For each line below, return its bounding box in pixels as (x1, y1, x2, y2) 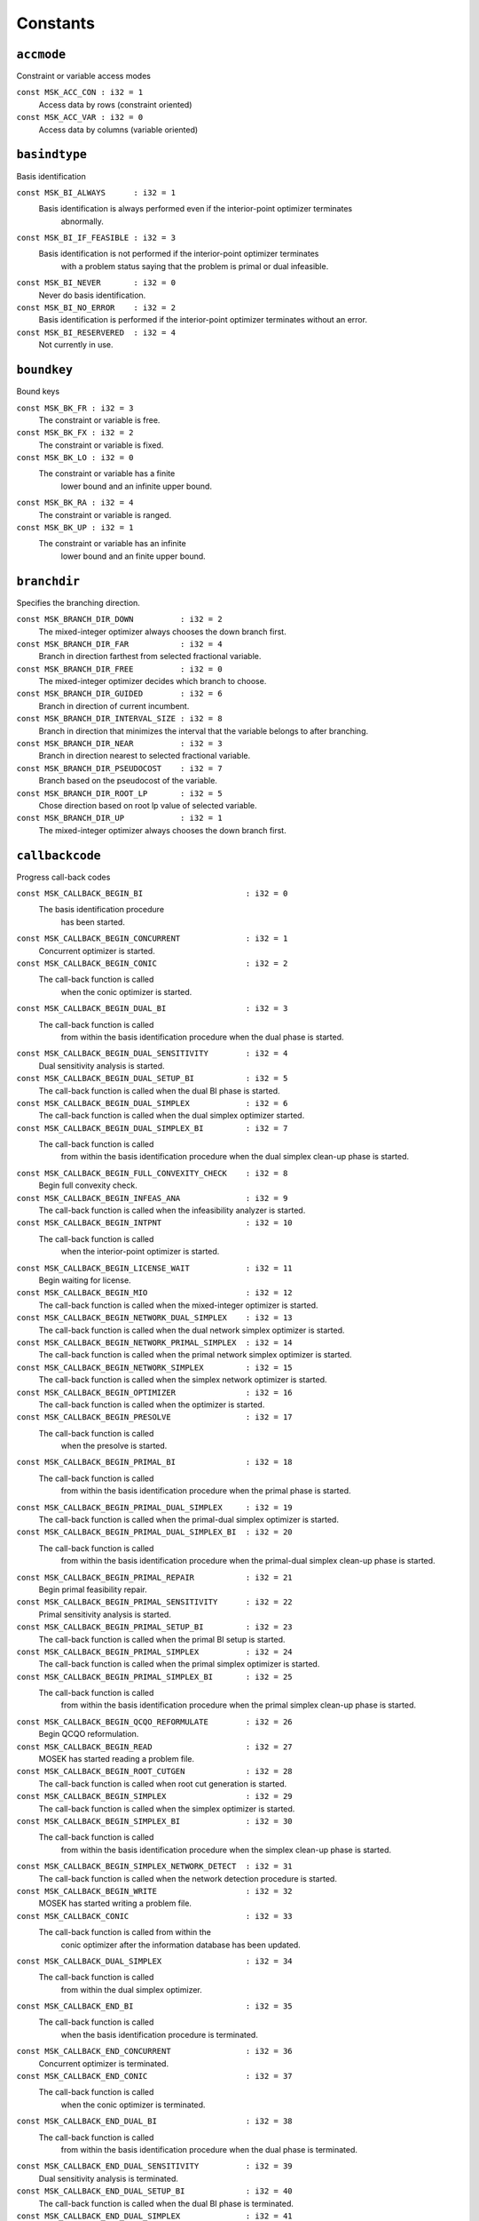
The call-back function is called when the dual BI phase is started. (38, 1085, 280, 1096)
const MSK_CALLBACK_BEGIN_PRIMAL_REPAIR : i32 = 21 (16, 1572, 293, 1582)
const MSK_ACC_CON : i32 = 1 (16, 87, 144, 98)
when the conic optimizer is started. (60, 986, 192, 997)
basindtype (16, 147, 88, 162)
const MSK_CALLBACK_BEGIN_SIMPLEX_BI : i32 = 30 (16, 1817, 293, 1826)
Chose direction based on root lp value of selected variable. (38, 800, 257, 810)
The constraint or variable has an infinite (38, 538, 186, 549)
